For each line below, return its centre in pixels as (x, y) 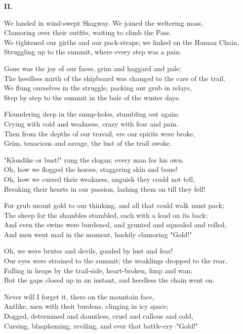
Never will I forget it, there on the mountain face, (79, 296)
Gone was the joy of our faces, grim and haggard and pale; (93, 68)
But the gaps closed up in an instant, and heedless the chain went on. (109, 280)
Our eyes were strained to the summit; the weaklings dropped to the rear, (116, 261)
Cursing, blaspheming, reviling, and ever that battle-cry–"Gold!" (101, 325)
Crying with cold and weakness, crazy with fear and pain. (91, 123)
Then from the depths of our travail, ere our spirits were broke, (100, 133)
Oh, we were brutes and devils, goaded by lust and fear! (88, 251)
